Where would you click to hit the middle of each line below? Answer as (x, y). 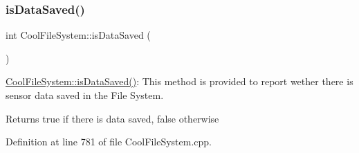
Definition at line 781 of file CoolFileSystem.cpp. (109, 142)
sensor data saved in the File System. (85, 95)
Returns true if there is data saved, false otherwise (112, 118)
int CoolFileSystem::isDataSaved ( (78, 35)
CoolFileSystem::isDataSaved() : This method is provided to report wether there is (179, 81)
